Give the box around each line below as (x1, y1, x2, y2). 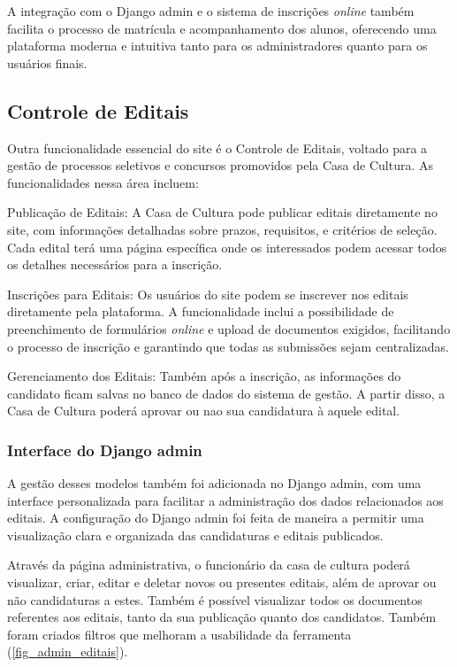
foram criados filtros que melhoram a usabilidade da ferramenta (7, 624, 352, 643)
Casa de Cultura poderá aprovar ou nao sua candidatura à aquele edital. (7, 401, 400, 420)
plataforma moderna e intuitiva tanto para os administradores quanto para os (7, 36, 428, 55)
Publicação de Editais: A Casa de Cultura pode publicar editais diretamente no (7, 203, 438, 221)
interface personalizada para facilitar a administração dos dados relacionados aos (7, 491, 444, 509)
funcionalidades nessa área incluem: (7, 173, 199, 191)
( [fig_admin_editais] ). (7, 642, 128, 661)
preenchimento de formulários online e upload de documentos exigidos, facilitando (7, 319, 451, 337)
